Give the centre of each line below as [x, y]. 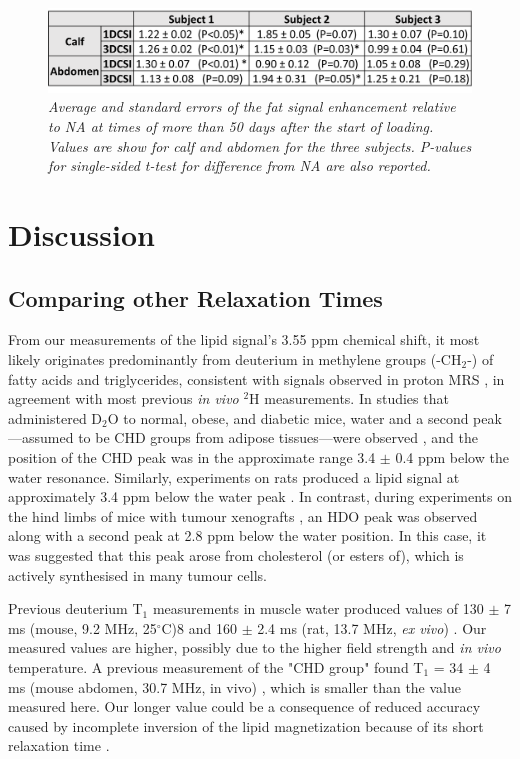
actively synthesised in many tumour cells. [137, 574]
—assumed [41, 437]
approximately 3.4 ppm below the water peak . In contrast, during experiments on [260, 496]
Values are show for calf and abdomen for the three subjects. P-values [260, 145]
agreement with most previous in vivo [123, 398]
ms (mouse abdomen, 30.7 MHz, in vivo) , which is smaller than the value [234, 686]
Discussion [81, 234]
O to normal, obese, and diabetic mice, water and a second [288, 417]
